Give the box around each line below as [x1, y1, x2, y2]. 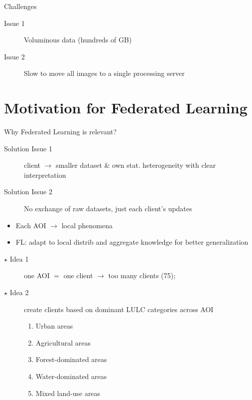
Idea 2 [9, 287, 29, 298]
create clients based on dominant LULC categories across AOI [24, 304, 214, 314]
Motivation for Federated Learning [4, 97, 248, 118]
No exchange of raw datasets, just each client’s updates [24, 203, 192, 214]
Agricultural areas [35, 337, 91, 348]
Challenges [4, 1, 37, 11]
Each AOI [15, 220, 46, 230]
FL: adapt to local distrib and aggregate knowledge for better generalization [15, 237, 249, 247]
